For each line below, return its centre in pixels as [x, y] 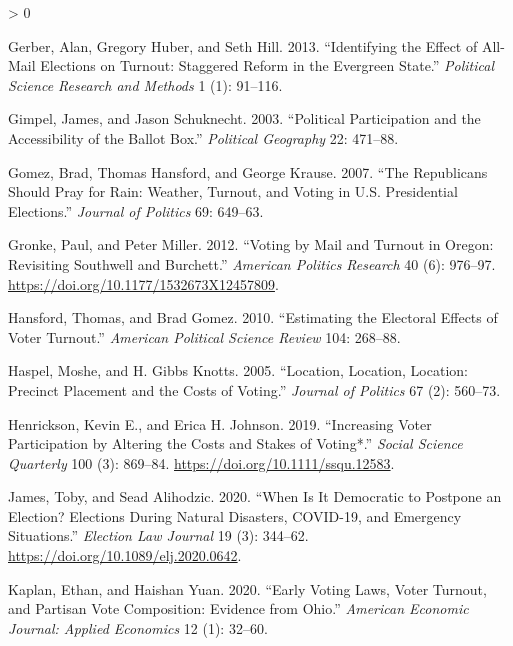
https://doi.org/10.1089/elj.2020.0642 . [125, 555]
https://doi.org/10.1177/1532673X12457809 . [143, 283]
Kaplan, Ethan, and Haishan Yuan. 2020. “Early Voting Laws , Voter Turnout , [247, 588]
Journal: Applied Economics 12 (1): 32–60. [138, 627]
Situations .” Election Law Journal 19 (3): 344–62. [158, 535]
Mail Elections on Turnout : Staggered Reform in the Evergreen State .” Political [251, 65]
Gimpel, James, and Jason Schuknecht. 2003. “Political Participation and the [244, 118]
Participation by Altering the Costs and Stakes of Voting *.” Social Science [235, 443]
